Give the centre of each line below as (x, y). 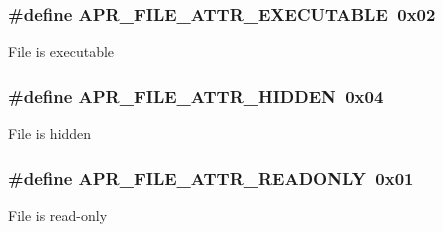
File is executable (61, 51)
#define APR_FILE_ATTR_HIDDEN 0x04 (196, 95)
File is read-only (58, 214)
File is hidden (50, 133)
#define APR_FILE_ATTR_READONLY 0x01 (211, 177)
